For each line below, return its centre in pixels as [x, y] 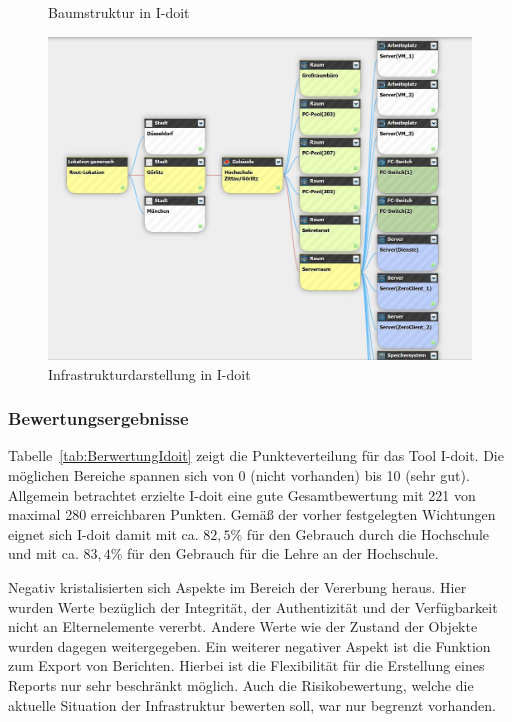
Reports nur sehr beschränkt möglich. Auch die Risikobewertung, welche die [241, 684]
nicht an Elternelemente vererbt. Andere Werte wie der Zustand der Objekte [243, 626]
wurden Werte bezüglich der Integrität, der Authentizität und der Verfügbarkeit [253, 606]
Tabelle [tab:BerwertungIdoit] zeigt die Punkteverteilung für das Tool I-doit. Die [256, 455]
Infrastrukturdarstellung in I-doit [149, 373]
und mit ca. [43, 553]
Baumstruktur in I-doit [119, 12]
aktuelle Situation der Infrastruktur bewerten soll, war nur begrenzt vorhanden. [252, 704]
